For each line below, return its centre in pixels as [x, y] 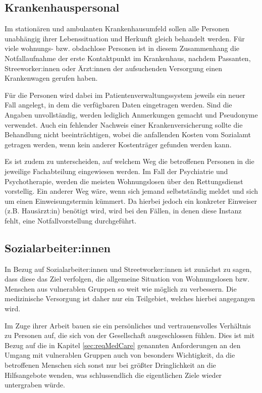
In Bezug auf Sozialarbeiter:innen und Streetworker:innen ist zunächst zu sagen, [128, 269]
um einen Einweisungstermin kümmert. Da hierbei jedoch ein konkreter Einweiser [131, 201]
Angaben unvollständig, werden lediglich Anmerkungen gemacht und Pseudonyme [131, 114]
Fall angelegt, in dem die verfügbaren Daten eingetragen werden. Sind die [118, 105]
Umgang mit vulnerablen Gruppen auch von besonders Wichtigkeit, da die [120, 355]
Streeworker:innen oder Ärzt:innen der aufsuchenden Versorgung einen [114, 68]
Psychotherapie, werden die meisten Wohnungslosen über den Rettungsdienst [124, 181]
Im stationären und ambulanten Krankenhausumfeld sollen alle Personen [117, 29]
